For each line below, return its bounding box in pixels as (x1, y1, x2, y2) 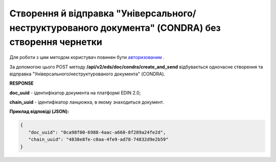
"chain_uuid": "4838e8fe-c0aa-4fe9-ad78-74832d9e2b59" (28, 136, 169, 143)
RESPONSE (9, 80, 34, 87)
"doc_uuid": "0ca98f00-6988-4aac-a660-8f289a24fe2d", (28, 129, 166, 135)
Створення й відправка (9, 8, 114, 19)
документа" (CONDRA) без (100, 22, 221, 33)
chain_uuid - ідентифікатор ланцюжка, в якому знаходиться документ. (9, 99, 164, 105)
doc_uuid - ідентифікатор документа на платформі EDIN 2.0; (9, 90, 141, 96)
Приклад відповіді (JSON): (9, 108, 69, 115)
